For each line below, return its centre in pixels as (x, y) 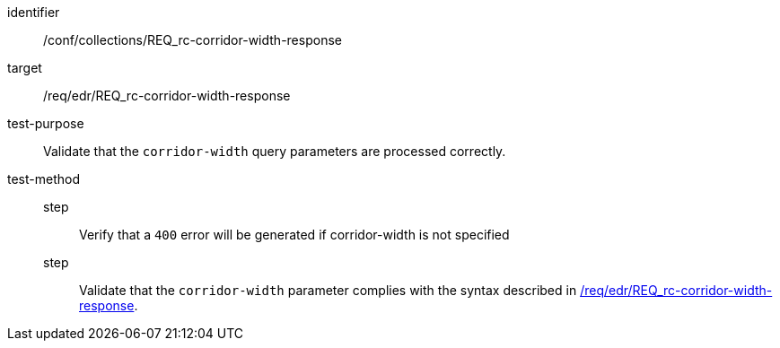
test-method (44, 179)
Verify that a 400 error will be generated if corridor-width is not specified (294, 235)
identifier (34, 12)
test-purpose (46, 123)
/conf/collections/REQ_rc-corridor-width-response (193, 40)
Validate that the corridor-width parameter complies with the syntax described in (328, 290)
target (25, 68)
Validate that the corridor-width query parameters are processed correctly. (275, 151)
